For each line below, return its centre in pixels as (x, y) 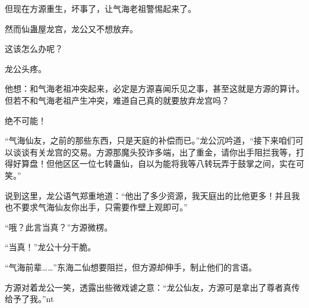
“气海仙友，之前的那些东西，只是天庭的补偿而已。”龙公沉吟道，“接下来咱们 (150, 140)
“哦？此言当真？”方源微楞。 (59, 227)
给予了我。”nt (29, 299)
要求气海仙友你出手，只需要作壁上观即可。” (104, 207)
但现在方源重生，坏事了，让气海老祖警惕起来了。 (100, 8)
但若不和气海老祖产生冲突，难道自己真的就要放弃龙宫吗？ (117, 100)
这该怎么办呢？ (34, 49)
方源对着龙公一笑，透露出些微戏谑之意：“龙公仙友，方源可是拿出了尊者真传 (152, 287)
